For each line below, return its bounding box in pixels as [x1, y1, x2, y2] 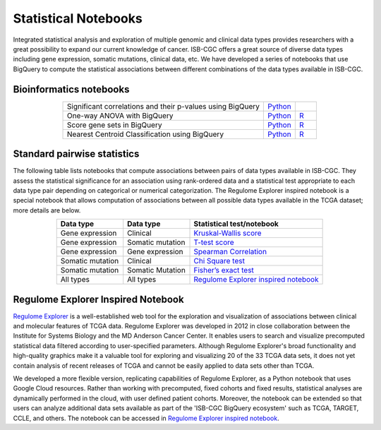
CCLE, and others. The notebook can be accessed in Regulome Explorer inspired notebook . [13, 414, 279, 422]
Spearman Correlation [193, 247, 267, 257]
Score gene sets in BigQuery [67, 120, 162, 130]
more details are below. [13, 205, 81, 215]
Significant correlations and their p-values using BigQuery [67, 101, 260, 111]
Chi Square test [193, 256, 245, 266]
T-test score [193, 237, 234, 247]
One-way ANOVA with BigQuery [67, 110, 174, 120]
